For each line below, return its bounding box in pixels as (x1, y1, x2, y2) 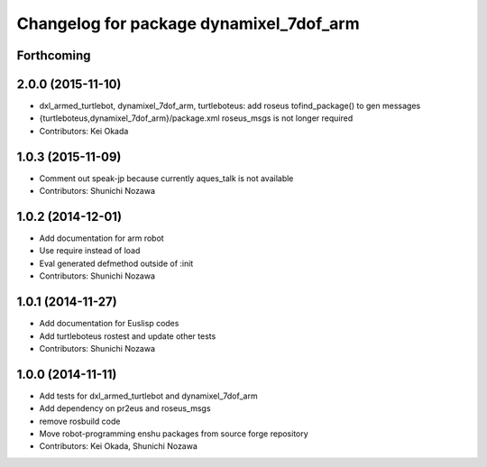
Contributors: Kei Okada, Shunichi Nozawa (39, 441, 198, 452)
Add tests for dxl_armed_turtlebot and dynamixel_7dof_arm (39, 390, 258, 401)
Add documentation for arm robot (39, 233, 164, 243)
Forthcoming (16, 48, 91, 63)
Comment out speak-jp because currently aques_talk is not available (39, 172, 294, 184)
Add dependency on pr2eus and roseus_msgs (39, 403, 211, 414)
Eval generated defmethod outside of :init (39, 258, 194, 269)
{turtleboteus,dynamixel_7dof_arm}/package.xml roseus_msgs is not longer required (39, 113, 354, 124)
